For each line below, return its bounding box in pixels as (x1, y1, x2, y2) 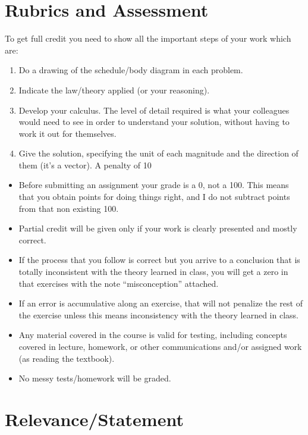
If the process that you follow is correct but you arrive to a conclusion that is (18, 254, 300, 266)
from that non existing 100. (18, 202, 119, 214)
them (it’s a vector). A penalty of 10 (18, 158, 152, 171)
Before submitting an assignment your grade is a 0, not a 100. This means (18, 179, 289, 191)
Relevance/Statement (5, 406, 184, 431)
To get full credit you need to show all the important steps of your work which (5, 32, 291, 45)
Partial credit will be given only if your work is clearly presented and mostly (18, 222, 297, 234)
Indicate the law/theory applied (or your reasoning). (18, 83, 210, 96)
